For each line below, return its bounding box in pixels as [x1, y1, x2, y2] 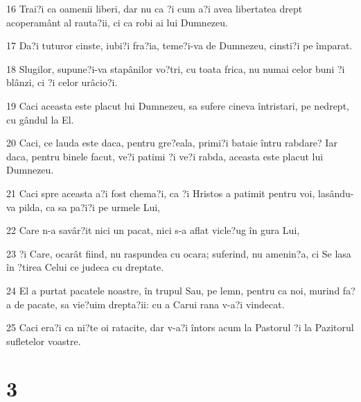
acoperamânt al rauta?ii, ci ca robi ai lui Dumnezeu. [6, 15, 228, 29]
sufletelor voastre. [6, 333, 81, 348]
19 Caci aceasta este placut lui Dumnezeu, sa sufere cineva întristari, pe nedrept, [6, 98, 349, 112]
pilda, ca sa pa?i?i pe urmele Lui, [19, 199, 160, 214]
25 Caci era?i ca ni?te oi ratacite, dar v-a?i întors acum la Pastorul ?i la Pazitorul [6, 320, 354, 335]
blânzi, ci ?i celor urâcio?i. [6, 75, 118, 90]
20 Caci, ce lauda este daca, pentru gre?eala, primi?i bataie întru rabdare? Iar [6, 135, 337, 150]
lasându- [317, 185, 354, 200]
